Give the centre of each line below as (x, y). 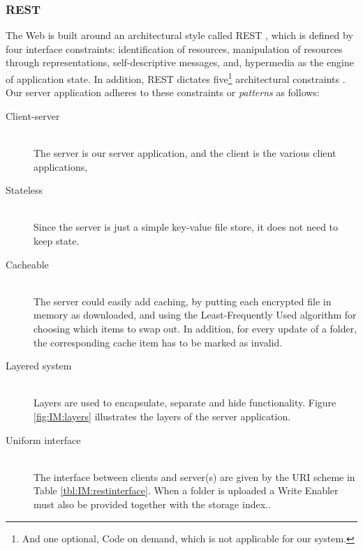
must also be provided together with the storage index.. (152, 504)
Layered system (39, 366)
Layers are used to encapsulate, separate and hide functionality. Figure (185, 403)
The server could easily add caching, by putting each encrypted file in (183, 301)
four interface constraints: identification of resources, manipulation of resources (174, 48)
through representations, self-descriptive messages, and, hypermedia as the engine (180, 62)
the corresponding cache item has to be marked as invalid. (158, 342)
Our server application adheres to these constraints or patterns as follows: (163, 92)
